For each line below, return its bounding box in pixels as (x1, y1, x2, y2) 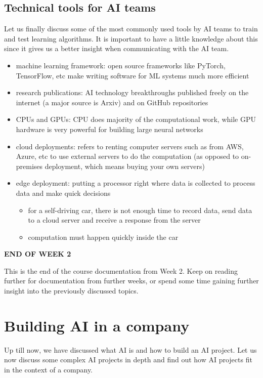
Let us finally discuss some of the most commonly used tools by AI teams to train (4, 23, 258, 34)
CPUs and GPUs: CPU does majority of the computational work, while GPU (16, 114, 256, 124)
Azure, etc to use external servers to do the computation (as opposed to (16, 151, 239, 161)
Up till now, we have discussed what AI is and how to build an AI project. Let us (4, 344, 257, 355)
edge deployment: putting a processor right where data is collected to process (16, 178, 255, 188)
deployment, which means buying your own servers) (45, 160, 205, 171)
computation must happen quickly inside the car (28, 231, 179, 242)
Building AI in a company (4, 315, 190, 335)
